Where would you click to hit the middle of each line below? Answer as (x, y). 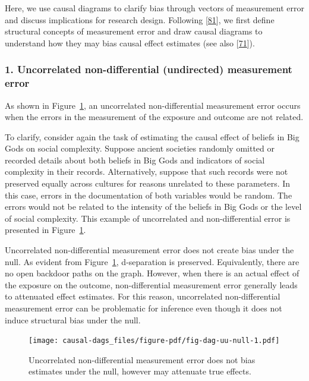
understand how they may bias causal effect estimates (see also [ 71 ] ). (130, 42)
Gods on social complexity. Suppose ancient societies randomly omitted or (140, 148)
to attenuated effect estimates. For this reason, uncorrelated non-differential (143, 296)
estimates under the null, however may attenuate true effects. (140, 371)
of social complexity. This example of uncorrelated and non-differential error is (148, 218)
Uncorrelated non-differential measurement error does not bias (142, 359)
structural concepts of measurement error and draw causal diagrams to (134, 31)
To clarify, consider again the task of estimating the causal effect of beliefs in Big (152, 136)
